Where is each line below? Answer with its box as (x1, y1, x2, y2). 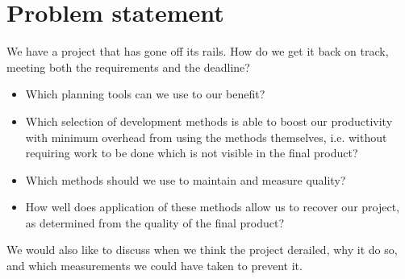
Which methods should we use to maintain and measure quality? (25, 171, 346, 188)
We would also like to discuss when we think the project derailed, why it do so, (6, 241, 398, 258)
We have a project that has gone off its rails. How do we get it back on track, (6, 43, 389, 60)
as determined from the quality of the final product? (25, 214, 285, 231)
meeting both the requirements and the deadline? (6, 58, 250, 75)
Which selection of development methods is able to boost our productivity (25, 112, 393, 129)
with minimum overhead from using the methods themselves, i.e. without (25, 128, 387, 145)
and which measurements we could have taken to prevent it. (6, 257, 303, 274)
